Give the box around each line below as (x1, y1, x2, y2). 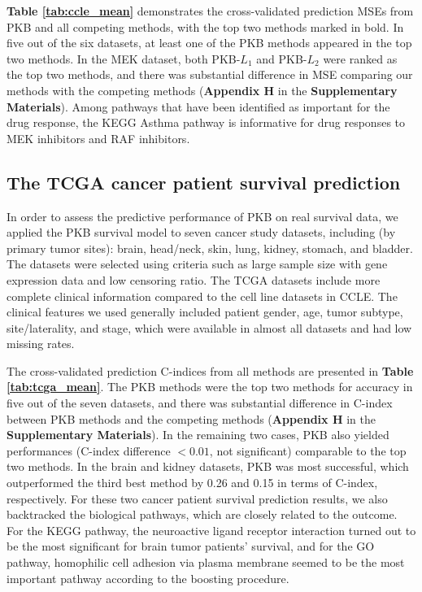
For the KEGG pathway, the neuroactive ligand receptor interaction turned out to (7, 521, 416, 538)
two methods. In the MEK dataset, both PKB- (7, 50, 241, 67)
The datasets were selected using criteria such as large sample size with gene (7, 255, 388, 272)
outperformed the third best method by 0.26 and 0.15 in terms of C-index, (7, 474, 378, 491)
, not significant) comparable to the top (209, 442, 407, 459)
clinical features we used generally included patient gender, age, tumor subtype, (7, 303, 403, 320)
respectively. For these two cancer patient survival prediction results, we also (7, 490, 388, 507)
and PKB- (256, 50, 307, 67)
